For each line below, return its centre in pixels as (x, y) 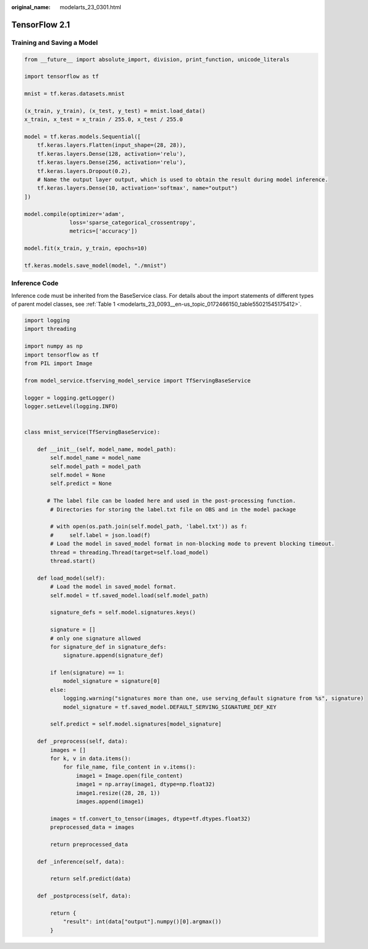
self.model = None (78, 475)
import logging (47, 320)
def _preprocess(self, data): (82, 742)
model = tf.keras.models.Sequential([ (82, 137)
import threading (50, 329)
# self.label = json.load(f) (100, 535)
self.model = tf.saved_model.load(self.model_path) (129, 595)
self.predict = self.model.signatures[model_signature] (136, 724)
